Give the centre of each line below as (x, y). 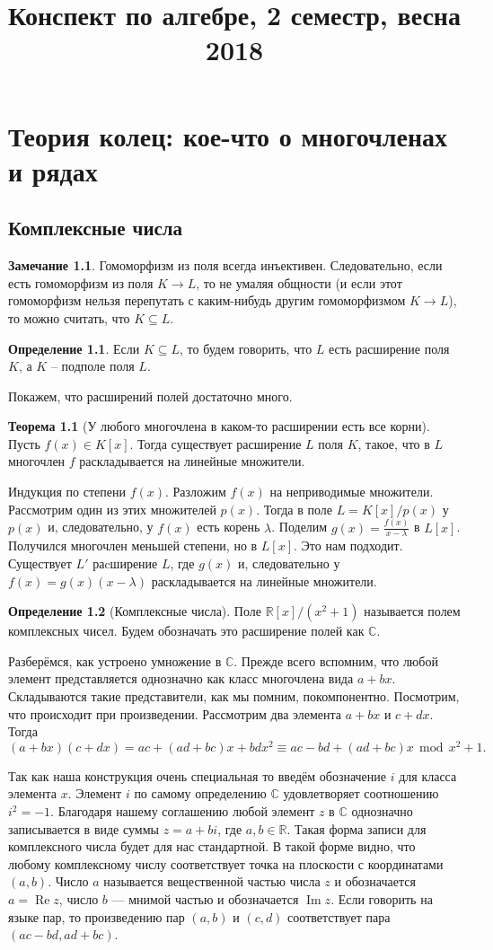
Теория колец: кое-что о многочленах (228, 135)
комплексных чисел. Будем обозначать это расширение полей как (186, 631)
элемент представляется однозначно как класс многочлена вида (181, 678)
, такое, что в (394, 443)
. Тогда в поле (295, 509)
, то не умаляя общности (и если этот (299, 282)
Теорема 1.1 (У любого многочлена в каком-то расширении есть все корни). (219, 426)
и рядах (53, 170)
